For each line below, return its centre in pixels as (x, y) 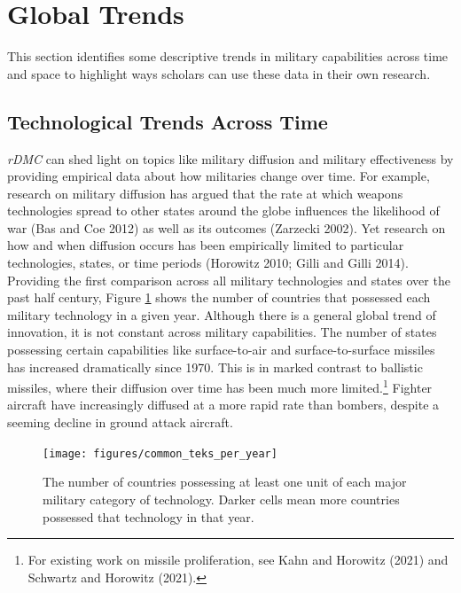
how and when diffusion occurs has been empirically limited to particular (206, 245)
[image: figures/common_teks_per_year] (160, 453)
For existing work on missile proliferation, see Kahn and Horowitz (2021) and (238, 560)
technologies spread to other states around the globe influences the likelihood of (223, 211)
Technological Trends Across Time (168, 121)
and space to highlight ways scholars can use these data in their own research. (219, 73)
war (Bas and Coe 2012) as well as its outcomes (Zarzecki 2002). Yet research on (227, 227)
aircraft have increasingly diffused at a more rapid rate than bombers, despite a (223, 405)
